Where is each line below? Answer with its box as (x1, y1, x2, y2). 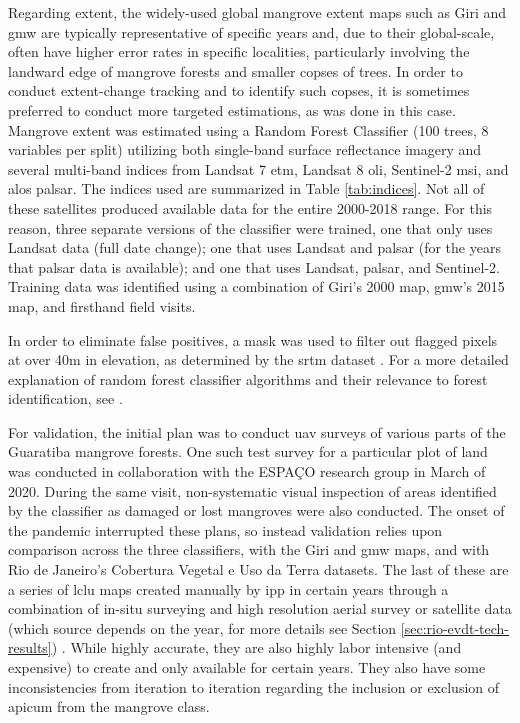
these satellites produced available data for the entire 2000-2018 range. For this (8, 197, 493, 218)
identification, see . (8, 388, 123, 409)
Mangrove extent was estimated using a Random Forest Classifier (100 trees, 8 (8, 119, 489, 140)
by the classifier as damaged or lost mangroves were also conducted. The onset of (8, 500, 505, 521)
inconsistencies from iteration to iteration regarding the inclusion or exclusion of (8, 676, 500, 697)
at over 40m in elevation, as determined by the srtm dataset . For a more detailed (8, 349, 509, 370)
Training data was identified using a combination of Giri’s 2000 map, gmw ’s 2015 (8, 276, 505, 297)
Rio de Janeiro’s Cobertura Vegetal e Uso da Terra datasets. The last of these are (8, 559, 509, 580)
